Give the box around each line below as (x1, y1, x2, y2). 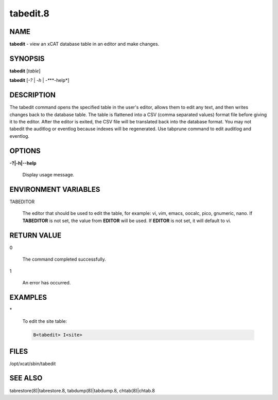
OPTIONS (9, 147, 41, 155)
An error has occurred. (22, 279, 71, 285)
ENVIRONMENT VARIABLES (9, 185, 100, 194)
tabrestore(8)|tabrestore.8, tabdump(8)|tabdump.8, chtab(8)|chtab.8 (9, 387, 155, 393)
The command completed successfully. (22, 256, 107, 262)
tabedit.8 (9, 8, 50, 19)
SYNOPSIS (9, 54, 45, 63)
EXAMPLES (9, 293, 47, 302)
